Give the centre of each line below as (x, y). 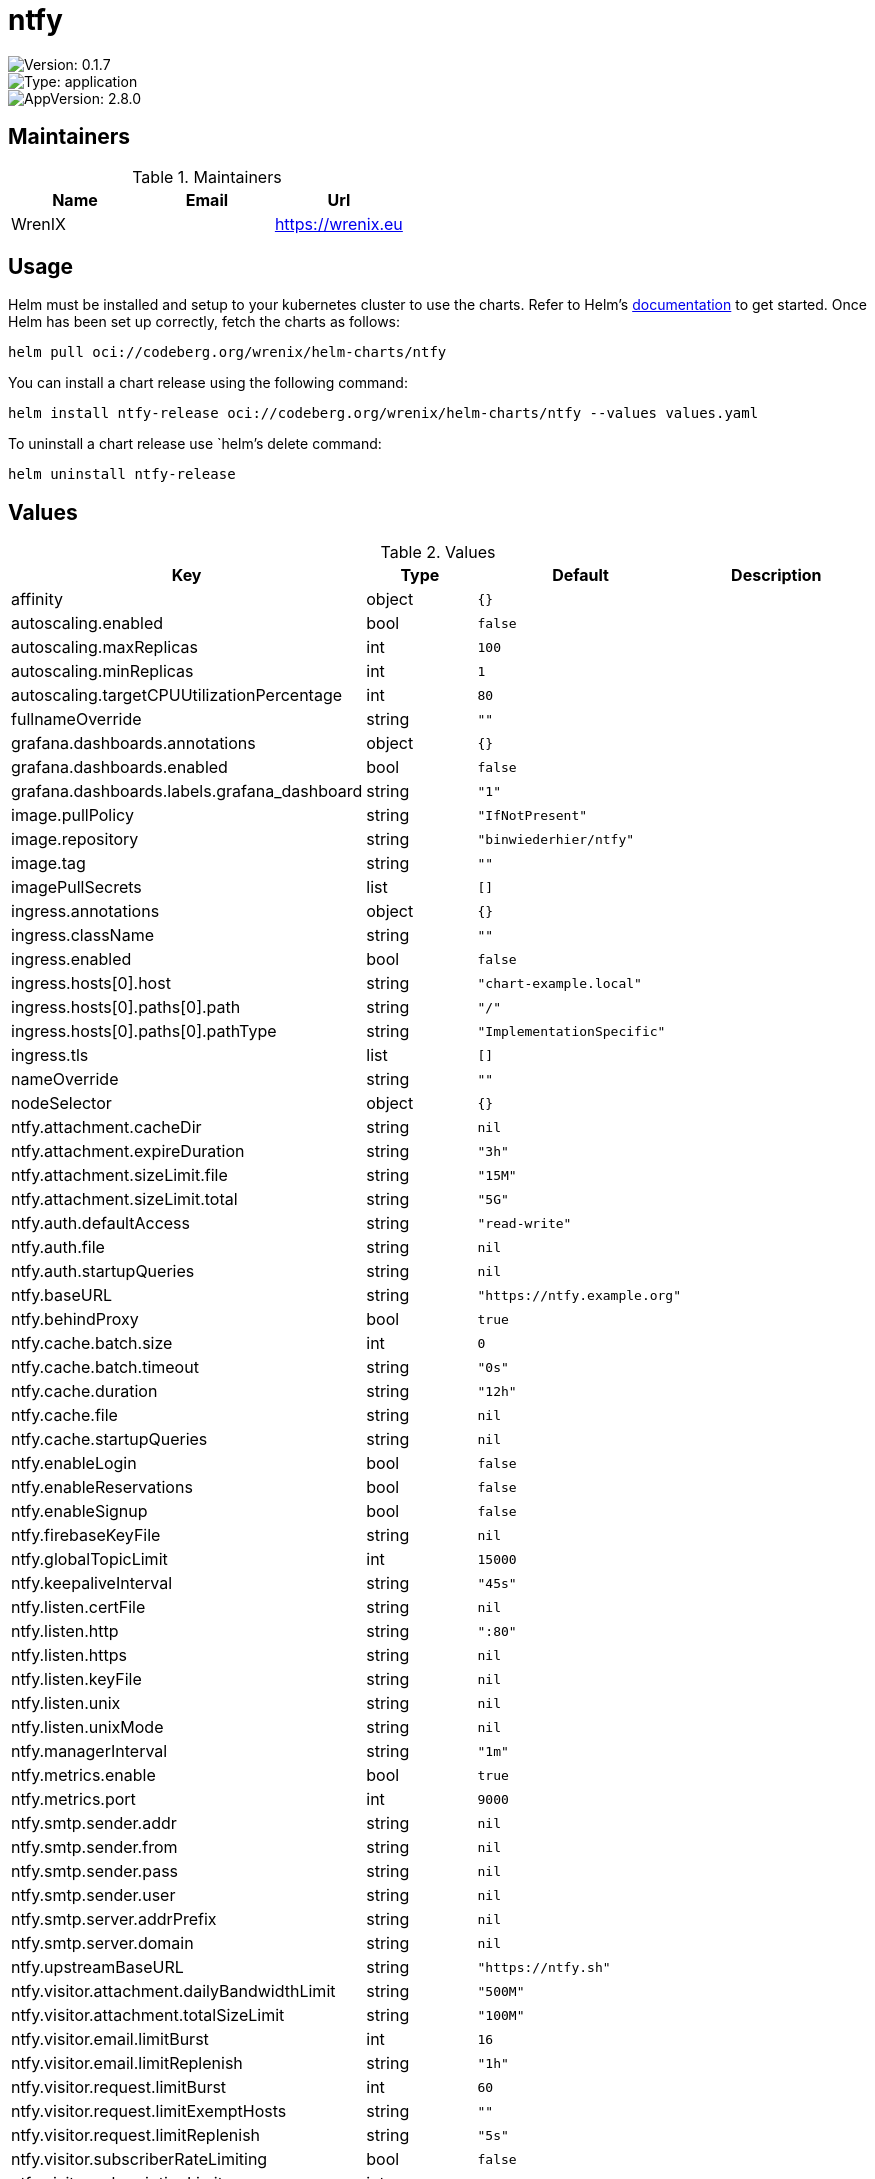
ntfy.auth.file (58, 1247)
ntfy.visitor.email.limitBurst (110, 2039)
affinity (37, 599)
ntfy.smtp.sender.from (94, 1847)
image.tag (48, 863)
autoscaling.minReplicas (102, 671)
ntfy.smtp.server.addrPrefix (114, 1919)
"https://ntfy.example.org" (579, 1295)
